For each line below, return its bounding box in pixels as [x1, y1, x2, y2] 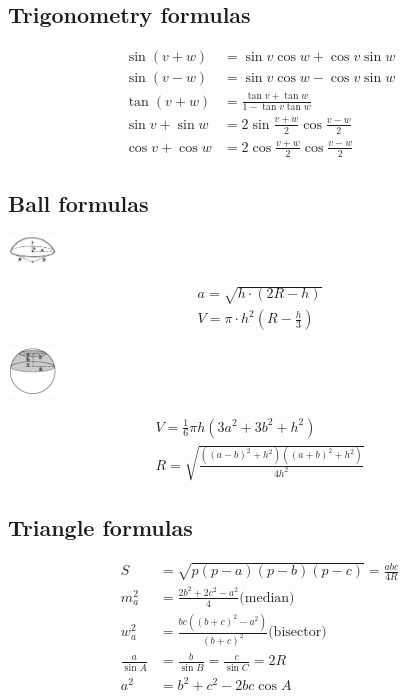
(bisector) [268, 625, 327, 640]
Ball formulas [8, 188, 149, 219]
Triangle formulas [8, 511, 193, 542]
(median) [239, 590, 295, 605]
